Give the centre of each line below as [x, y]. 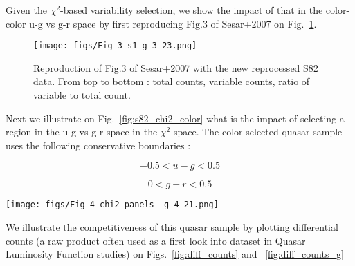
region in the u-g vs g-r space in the [82, 132]
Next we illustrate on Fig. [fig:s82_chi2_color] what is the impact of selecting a [175, 118]
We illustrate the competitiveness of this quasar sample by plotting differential [172, 227]
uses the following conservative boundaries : [98, 145]
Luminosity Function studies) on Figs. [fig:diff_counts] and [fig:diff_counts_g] [175, 254]
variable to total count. [82, 95]
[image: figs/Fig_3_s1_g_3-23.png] [115, 46]
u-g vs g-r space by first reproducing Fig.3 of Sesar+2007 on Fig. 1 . [173, 23]
